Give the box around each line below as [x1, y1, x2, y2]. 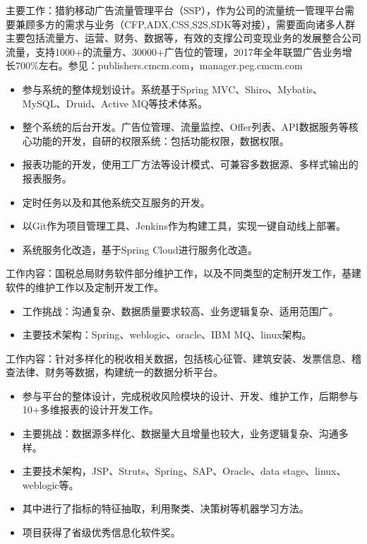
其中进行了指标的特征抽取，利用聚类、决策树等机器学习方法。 [22, 501, 309, 516]
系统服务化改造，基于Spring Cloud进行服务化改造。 [22, 242, 258, 256]
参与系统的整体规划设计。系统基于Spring [22, 81, 209, 96]
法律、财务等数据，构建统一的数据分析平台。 [15, 365, 223, 379]
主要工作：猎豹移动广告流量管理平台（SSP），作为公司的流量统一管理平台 [6, 3, 345, 17]
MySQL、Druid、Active [22, 95, 128, 110]
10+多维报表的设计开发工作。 [22, 402, 159, 417]
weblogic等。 [22, 477, 79, 492]
